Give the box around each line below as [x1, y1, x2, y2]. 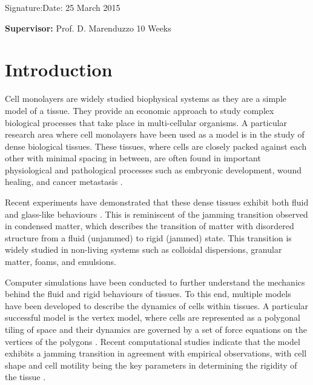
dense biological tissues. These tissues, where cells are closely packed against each [5, 139, 307, 152]
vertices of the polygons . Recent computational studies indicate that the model [5, 335, 300, 347]
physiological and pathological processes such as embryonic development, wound [5, 163, 302, 176]
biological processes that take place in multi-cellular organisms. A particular [5, 116, 288, 129]
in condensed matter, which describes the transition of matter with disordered [5, 219, 294, 232]
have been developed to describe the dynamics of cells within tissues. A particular [5, 299, 309, 312]
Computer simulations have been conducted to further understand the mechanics [5, 275, 305, 288]
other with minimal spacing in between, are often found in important [5, 152, 261, 164]
